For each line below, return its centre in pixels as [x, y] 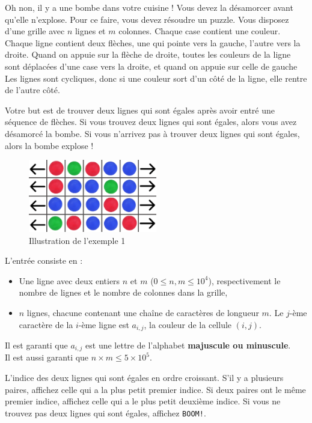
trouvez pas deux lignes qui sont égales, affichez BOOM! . [106, 412]
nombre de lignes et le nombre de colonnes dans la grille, [123, 292]
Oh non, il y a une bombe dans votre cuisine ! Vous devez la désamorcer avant [149, 7]
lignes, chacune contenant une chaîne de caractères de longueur [143, 312]
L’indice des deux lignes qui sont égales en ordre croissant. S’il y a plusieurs [144, 378]
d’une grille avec [35, 31]
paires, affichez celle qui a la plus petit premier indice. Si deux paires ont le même [155, 389]
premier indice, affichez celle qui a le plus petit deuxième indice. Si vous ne [143, 401]
